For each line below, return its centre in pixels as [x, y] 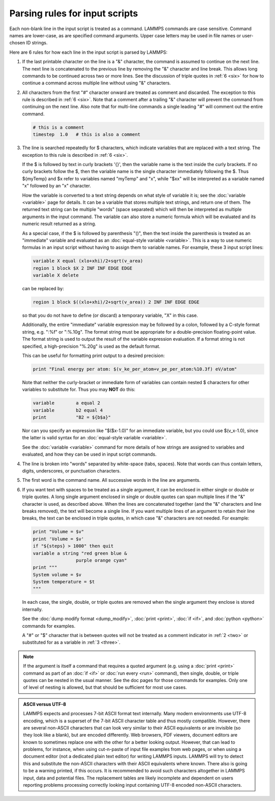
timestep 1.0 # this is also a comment [87, 135]
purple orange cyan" [101, 560]
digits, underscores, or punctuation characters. [72, 471]
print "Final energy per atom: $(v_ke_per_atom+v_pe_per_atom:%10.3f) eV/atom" [135, 369]
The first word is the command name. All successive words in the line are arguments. [111, 480]
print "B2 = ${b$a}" [72, 417]
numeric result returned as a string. [59, 224]
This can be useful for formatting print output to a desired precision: [93, 356]
